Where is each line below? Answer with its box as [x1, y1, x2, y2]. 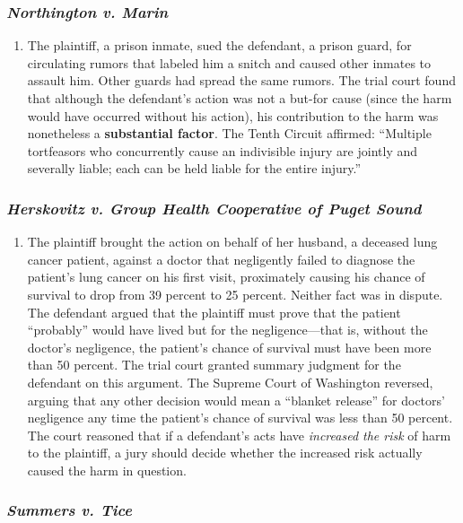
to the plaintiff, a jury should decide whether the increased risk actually [27, 443, 423, 462]
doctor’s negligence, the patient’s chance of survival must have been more [27, 337, 432, 356]
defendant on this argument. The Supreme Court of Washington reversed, [27, 372, 433, 391]
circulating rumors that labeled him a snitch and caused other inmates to [27, 53, 432, 72]
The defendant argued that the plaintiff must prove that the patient [27, 302, 401, 321]
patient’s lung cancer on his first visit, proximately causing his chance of [27, 267, 425, 286]
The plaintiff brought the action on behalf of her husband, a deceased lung [27, 232, 438, 251]
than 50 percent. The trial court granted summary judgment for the [27, 355, 401, 374]
